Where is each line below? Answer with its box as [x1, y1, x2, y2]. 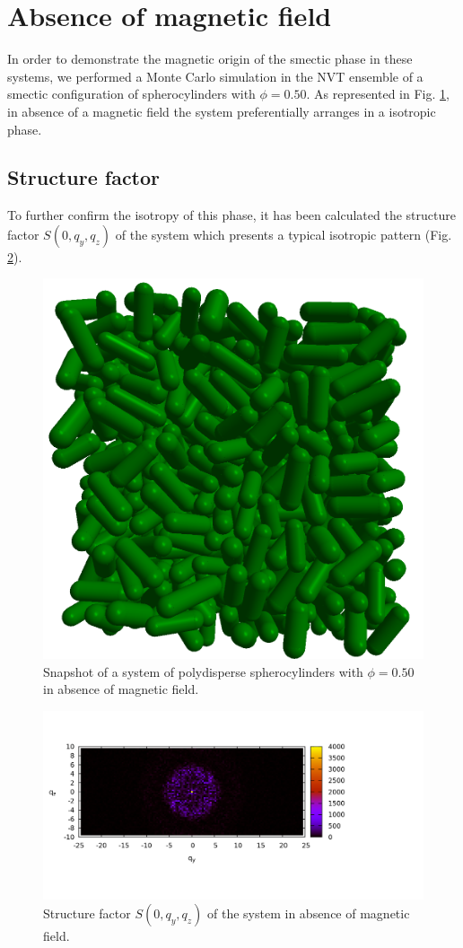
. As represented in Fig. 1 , [306, 84, 450, 103]
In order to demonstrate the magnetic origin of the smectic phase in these [7, 49, 413, 68]
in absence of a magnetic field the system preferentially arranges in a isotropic [7, 101, 436, 120]
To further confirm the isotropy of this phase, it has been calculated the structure [7, 206, 456, 224]
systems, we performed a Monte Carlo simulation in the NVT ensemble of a [7, 66, 424, 85]
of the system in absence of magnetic [207, 904, 410, 923]
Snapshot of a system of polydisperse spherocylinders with [43, 662, 363, 680]
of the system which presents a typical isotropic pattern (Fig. [115, 224, 452, 243]
